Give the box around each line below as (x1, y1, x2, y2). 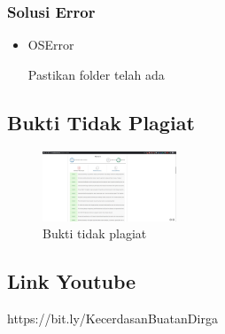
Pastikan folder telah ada (27, 65, 165, 83)
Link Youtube (7, 268, 136, 295)
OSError (27, 35, 74, 54)
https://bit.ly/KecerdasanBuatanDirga (7, 309, 218, 328)
